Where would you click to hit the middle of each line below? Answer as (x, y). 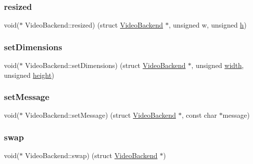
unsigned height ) (29, 75)
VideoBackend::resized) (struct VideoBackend (94, 25)
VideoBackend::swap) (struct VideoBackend (91, 155)
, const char (199, 115)
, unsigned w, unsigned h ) (208, 25)
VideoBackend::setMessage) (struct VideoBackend (100, 115)
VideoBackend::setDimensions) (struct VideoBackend (105, 65)
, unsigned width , (218, 65)
